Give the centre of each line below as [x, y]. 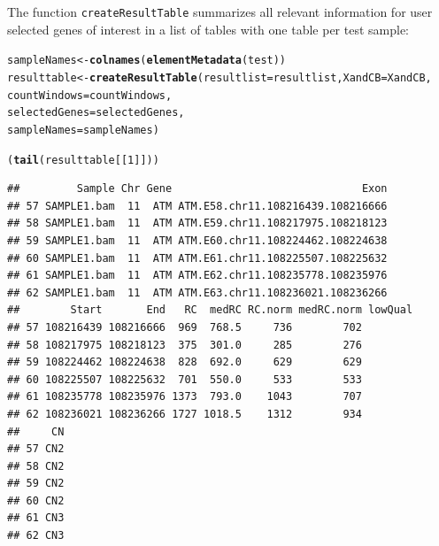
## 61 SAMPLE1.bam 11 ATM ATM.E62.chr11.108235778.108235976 [197, 276]
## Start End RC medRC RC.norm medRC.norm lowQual [210, 310]
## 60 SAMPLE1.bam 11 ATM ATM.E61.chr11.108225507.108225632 [197, 258]
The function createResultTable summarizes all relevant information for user [220, 12]
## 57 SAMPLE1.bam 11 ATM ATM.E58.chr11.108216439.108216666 [197, 206]
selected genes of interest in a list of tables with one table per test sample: [208, 29]
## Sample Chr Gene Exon [197, 189]
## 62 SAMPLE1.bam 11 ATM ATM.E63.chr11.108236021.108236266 [197, 292]
